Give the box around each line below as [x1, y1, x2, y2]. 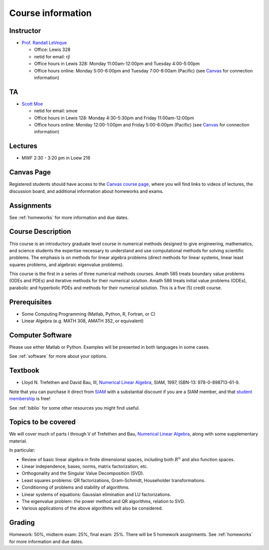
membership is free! [9, 396, 51, 402]
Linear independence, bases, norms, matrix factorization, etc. [21, 463, 148, 469]
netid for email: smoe [34, 108, 78, 114]
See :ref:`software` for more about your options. [9, 353, 108, 359]
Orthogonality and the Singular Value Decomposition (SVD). [21, 470, 144, 477]
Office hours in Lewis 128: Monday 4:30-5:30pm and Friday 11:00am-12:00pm [34, 115, 194, 121]
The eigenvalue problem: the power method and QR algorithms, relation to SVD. [21, 498, 185, 504]
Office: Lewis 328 [34, 46, 71, 52]
